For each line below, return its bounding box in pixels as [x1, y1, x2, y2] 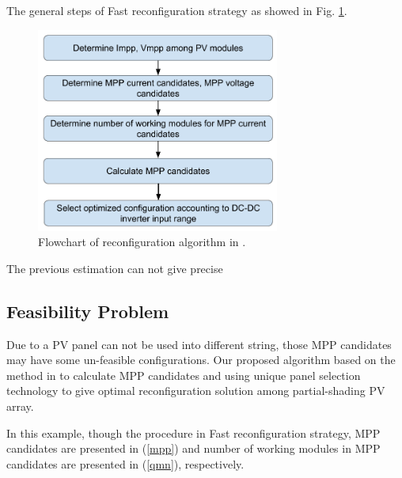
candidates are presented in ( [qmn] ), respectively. [6, 455, 245, 472]
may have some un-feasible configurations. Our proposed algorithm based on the [6, 351, 396, 368]
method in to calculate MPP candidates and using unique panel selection [6, 366, 361, 383]
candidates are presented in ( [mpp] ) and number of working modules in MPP [6, 440, 381, 457]
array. [6, 398, 34, 415]
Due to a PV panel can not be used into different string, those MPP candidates [6, 336, 392, 352]
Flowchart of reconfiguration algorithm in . [38, 233, 246, 250]
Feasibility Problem [6, 298, 169, 323]
